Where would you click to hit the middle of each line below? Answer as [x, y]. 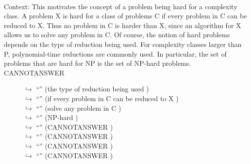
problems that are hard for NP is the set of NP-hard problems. [98, 63]
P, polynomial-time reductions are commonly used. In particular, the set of [115, 53]
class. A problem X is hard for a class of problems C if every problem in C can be [125, 16]
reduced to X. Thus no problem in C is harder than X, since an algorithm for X [123, 25]
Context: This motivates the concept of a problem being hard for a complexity [121, 6]
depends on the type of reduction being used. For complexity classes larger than [123, 44]
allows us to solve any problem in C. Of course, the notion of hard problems [117, 35]
